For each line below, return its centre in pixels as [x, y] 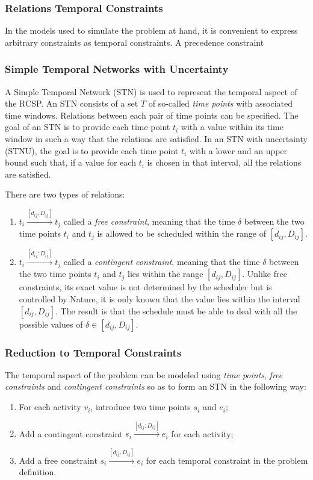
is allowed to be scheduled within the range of [182, 233]
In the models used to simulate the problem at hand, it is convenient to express [151, 30]
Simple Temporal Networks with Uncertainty [117, 69]
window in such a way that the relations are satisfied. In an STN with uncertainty [156, 139]
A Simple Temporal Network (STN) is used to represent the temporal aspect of [151, 91]
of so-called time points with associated [221, 103]
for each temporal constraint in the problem [227, 460]
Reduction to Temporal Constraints [93, 352]
